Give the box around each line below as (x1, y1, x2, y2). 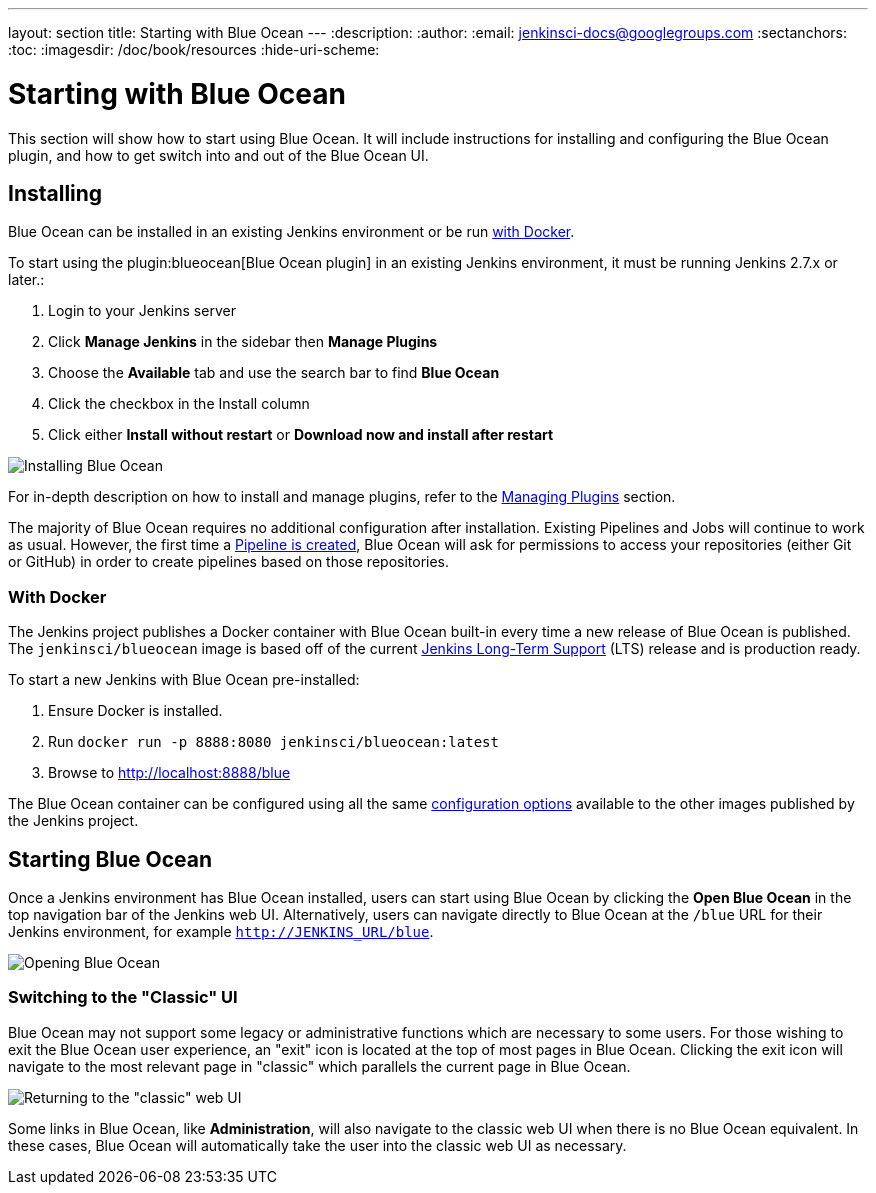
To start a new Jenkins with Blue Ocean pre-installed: (8, 671, 360, 689)
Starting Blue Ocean (8, 846, 213, 872)
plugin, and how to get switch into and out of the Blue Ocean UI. (8, 146, 429, 164)
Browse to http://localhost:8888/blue (48, 764, 291, 782)
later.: (8, 271, 45, 289)
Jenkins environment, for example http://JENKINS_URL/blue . (8, 922, 434, 940)
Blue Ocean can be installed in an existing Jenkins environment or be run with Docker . (8, 223, 575, 241)
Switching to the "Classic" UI (8, 987, 238, 1008)
